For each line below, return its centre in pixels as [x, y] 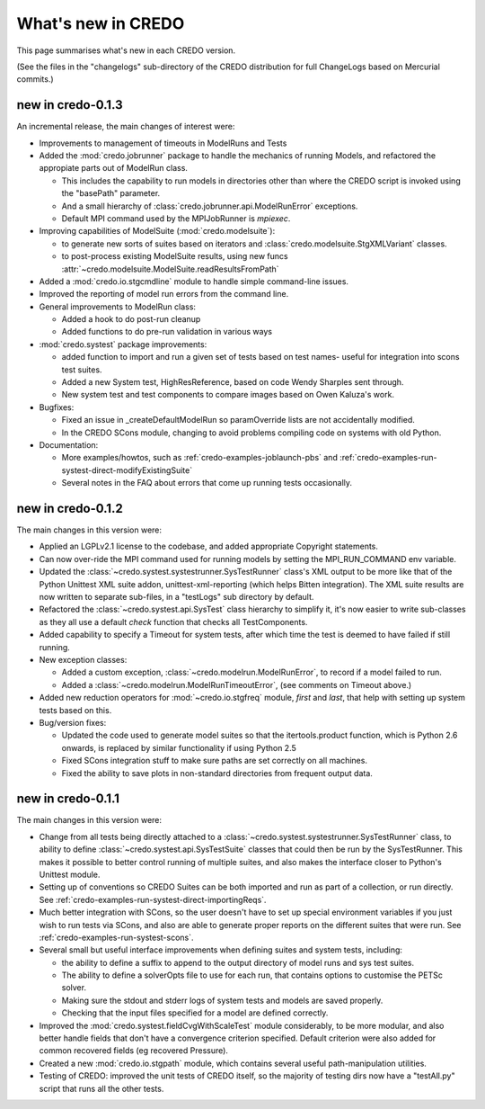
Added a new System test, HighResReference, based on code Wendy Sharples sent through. [233, 382]
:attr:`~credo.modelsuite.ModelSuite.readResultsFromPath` [170, 269]
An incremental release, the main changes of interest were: [126, 127]
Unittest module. [70, 874]
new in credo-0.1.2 [70, 508]
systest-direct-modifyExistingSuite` [127, 470]
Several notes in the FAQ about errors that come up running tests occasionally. [207, 483]
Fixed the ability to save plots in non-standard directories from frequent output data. [217, 773]
